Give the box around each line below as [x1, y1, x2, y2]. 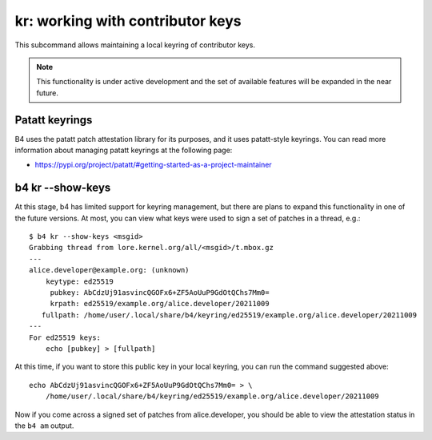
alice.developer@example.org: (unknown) [29, 265, 190, 275]
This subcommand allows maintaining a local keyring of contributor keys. [14, 40, 256, 50]
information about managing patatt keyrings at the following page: [14, 145, 233, 155]
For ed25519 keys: [29, 333, 102, 342]
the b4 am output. [14, 421, 74, 430]
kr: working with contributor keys [14, 12, 242, 30]
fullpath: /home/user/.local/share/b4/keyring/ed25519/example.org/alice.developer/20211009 [41, 310, 418, 320]
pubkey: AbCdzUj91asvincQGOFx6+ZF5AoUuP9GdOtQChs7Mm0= [50, 289, 270, 297]
